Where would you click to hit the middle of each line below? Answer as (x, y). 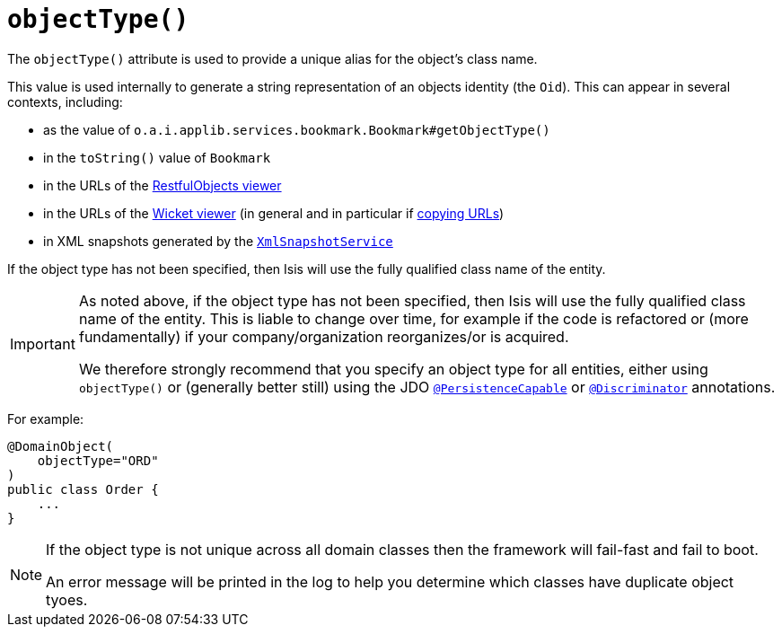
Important (43, 343)
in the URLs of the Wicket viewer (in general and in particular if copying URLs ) (274, 213)
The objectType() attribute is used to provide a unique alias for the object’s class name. (272, 58)
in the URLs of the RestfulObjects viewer (163, 185)
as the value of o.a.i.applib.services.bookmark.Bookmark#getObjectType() (297, 129)
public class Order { (83, 489)
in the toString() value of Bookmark (157, 157)
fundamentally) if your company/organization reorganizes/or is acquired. (324, 336)
